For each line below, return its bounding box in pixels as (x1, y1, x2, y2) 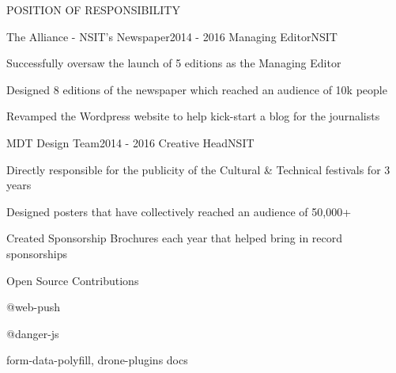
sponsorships (6, 245, 67, 261)
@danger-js (6, 325, 59, 341)
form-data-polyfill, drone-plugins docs (6, 352, 188, 368)
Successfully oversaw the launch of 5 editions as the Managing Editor (6, 55, 341, 71)
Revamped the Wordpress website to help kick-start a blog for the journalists (6, 108, 380, 124)
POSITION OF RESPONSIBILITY (6, 2, 180, 17)
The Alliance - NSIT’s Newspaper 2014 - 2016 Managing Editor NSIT (6, 28, 338, 44)
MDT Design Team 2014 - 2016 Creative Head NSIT (6, 134, 255, 150)
